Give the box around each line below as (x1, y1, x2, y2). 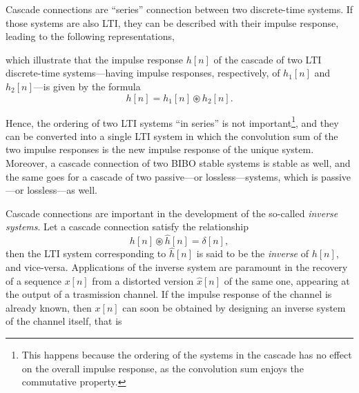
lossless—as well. (27, 183, 97, 197)
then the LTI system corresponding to (6, 246, 166, 261)
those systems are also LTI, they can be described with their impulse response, (6, 15, 339, 30)
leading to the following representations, (6, 29, 175, 43)
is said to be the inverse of (196, 246, 309, 261)
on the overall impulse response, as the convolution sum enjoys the (21, 361, 304, 375)
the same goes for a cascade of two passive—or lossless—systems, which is (6, 169, 318, 183)
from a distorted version (92, 273, 194, 288)
